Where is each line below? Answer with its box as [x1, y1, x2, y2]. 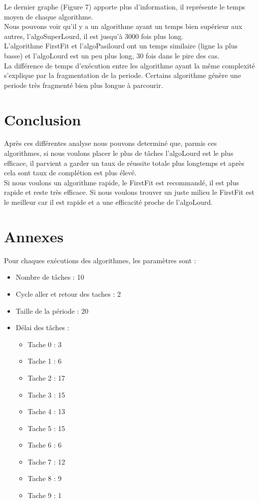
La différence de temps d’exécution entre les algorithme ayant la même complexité [4, 60, 255, 70]
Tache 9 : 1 [27, 490, 62, 501]
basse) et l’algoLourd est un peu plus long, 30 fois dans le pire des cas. [4, 50, 220, 60]
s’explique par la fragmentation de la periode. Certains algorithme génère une [4, 70, 241, 80]
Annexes [4, 226, 64, 246]
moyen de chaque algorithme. [4, 11, 93, 21]
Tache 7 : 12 [27, 456, 65, 467]
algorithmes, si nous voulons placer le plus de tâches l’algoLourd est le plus [4, 148, 234, 158]
